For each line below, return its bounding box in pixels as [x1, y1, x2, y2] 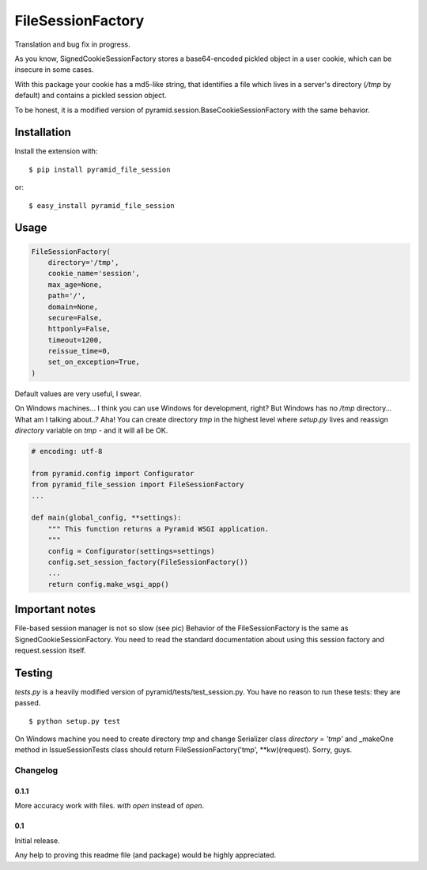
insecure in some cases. [14, 65, 94, 74]
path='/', [47, 291, 86, 301]
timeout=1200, [47, 335, 103, 344]
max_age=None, [47, 280, 103, 289]
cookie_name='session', [47, 269, 140, 278]
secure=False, [47, 313, 103, 322]
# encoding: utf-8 [31, 447, 103, 456]
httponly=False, [47, 324, 111, 334]
